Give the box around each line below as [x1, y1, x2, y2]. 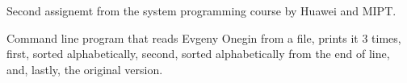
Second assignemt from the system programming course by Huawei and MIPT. [6, 2, 397, 19]
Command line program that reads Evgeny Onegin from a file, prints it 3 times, [6, 29, 401, 46]
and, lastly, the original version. [6, 60, 163, 77]
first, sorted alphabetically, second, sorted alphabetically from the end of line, [6, 45, 390, 62]
